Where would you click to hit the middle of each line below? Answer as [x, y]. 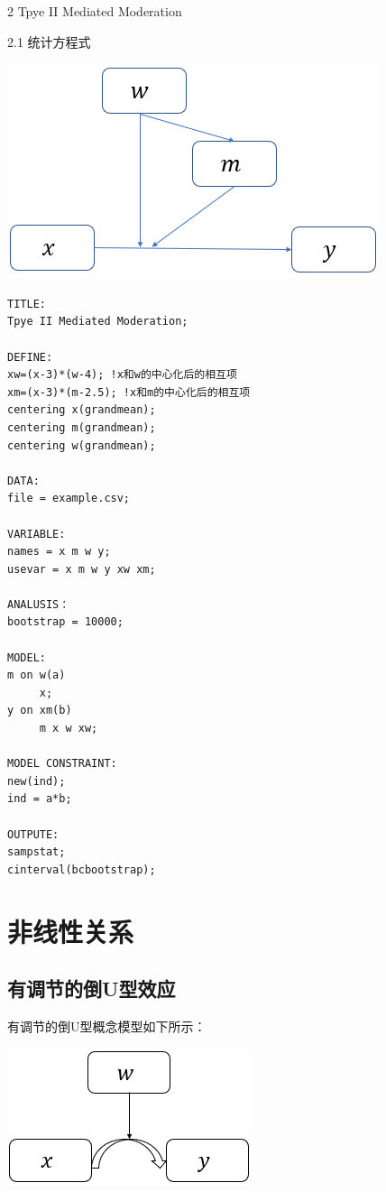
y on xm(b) [40, 711]
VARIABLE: [37, 534]
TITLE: [27, 304]
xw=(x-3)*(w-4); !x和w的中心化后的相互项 [122, 375]
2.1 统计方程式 [49, 41]
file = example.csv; [69, 499]
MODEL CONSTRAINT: [62, 764]
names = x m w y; [59, 552]
